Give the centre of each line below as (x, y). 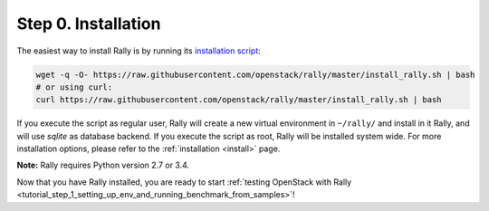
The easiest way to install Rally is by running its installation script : (139, 51)
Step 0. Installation (89, 24)
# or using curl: (74, 87)
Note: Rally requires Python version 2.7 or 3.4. (103, 165)
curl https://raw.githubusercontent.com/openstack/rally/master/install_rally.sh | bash (239, 100)
